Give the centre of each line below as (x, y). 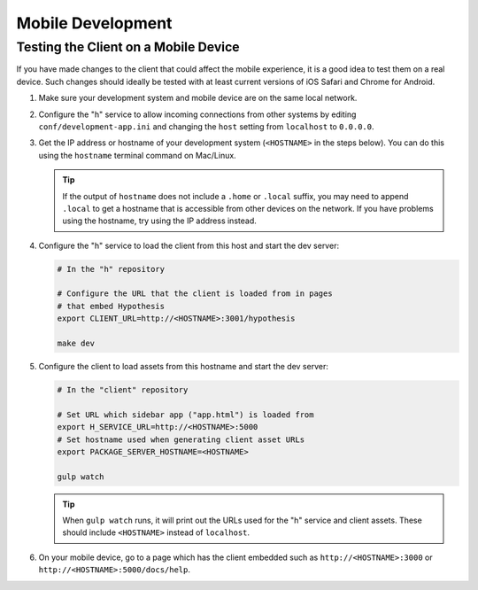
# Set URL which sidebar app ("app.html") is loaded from (185, 415)
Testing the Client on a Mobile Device (128, 47)
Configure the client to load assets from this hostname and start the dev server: (184, 366)
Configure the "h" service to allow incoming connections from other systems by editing (197, 114)
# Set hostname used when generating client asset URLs (181, 439)
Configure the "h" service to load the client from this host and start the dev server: (189, 245)
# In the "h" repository (111, 269)
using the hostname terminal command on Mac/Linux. (137, 155)
